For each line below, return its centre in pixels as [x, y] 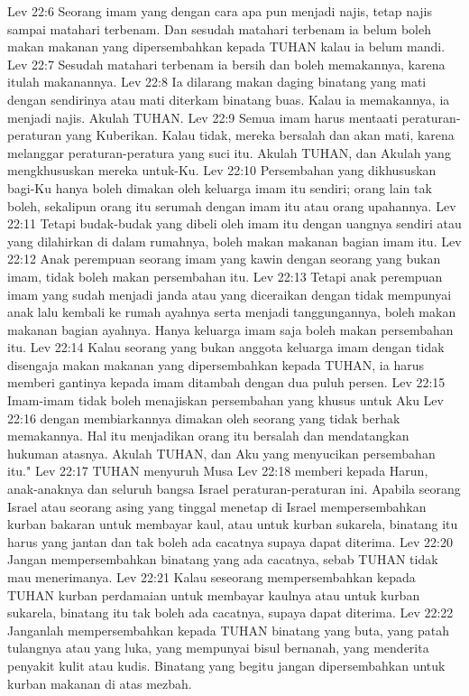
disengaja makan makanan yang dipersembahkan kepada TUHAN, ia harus [216, 364]
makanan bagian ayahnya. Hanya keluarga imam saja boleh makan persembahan [230, 329]
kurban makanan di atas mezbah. [100, 683]
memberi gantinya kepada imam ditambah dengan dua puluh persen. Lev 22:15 [226, 382]
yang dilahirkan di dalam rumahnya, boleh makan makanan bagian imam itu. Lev [234, 241]
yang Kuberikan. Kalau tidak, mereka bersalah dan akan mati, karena [260, 135]
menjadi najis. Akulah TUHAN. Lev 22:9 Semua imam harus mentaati [202, 117]
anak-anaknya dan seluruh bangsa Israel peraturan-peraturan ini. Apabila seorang [234, 489]
